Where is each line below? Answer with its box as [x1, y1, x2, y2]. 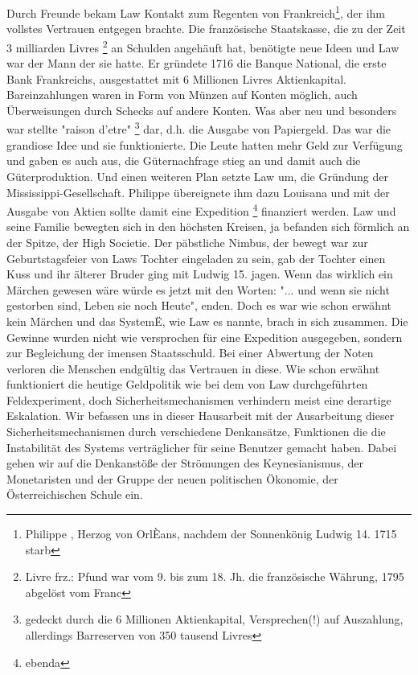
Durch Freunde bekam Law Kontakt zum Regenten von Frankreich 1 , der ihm [6, 2, 385, 21]
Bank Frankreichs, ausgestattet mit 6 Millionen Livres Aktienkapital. [6, 70, 346, 87]
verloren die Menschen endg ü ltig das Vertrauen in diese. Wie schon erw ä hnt [6, 360, 380, 377]
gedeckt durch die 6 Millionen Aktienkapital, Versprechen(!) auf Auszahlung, [25, 611, 404, 628]
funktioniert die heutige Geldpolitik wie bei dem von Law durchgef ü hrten [6, 376, 368, 393]
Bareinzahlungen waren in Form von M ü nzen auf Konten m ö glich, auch [6, 86, 358, 103]
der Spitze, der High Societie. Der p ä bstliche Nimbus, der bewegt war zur [6, 233, 368, 250]
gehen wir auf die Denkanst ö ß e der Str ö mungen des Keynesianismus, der [6, 455, 364, 471]
